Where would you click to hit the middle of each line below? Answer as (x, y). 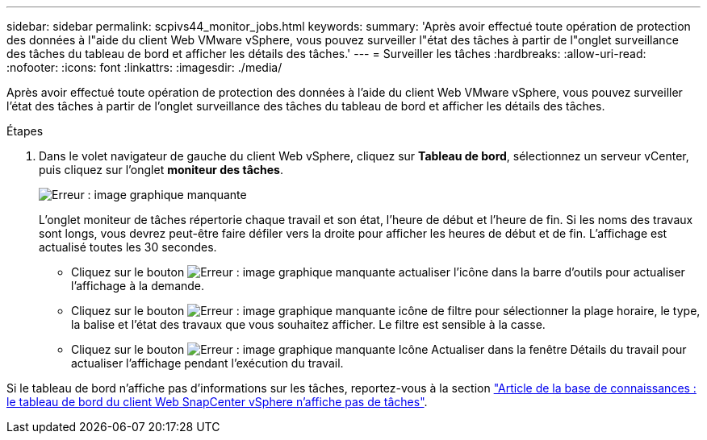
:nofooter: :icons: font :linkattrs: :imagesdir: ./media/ (144, 67)
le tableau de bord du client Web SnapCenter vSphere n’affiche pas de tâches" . (217, 402)
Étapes (25, 131)
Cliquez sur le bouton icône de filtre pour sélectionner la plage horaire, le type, (386, 311)
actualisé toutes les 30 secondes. (128, 247)
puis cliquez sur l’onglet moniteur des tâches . (161, 170)
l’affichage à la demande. (138, 286)
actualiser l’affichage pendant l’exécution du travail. (207, 363)
